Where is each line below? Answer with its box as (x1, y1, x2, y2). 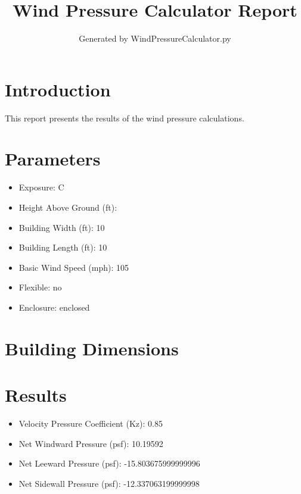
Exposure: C (18, 181, 64, 193)
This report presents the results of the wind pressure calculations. (5, 111, 244, 124)
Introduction (5, 77, 111, 101)
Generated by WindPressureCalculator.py (79, 32, 231, 45)
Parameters (5, 146, 101, 171)
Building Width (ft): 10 (18, 221, 105, 233)
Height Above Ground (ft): (18, 201, 117, 213)
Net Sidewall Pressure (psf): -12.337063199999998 (18, 477, 200, 489)
